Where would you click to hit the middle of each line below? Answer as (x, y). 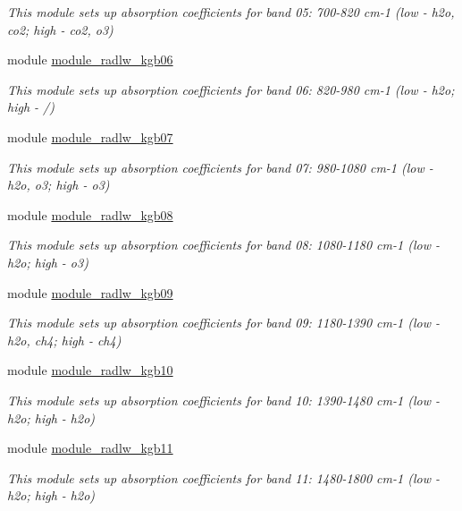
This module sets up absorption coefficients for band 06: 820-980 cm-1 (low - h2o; (231, 89)
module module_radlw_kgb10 (90, 370)
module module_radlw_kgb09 (90, 292)
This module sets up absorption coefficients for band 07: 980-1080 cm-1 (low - (220, 167)
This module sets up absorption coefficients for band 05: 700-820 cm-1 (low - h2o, (231, 12)
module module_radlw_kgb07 (90, 136)
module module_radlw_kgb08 (90, 214)
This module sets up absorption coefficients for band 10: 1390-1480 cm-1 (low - (223, 400)
